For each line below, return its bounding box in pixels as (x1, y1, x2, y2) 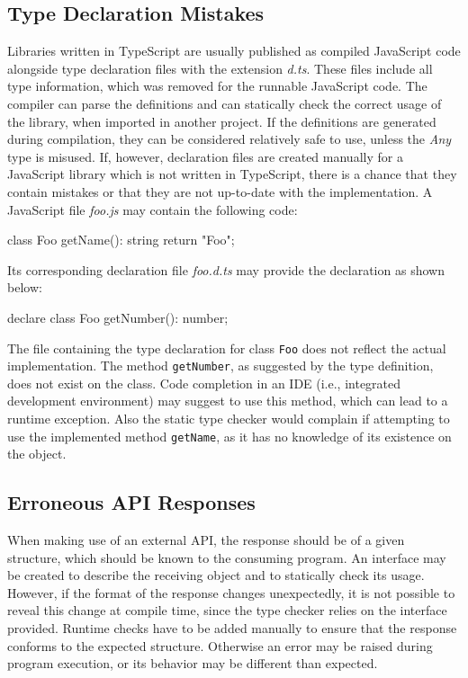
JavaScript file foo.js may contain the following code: (7, 200, 298, 219)
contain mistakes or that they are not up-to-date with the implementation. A (7, 182, 433, 201)
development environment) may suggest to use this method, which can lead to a (7, 391, 448, 410)
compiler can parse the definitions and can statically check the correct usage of (7, 94, 442, 112)
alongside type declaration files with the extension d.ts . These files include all (7, 58, 433, 77)
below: (7, 278, 42, 297)
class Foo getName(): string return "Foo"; (7, 230, 235, 249)
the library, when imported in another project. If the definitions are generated (7, 112, 436, 130)
